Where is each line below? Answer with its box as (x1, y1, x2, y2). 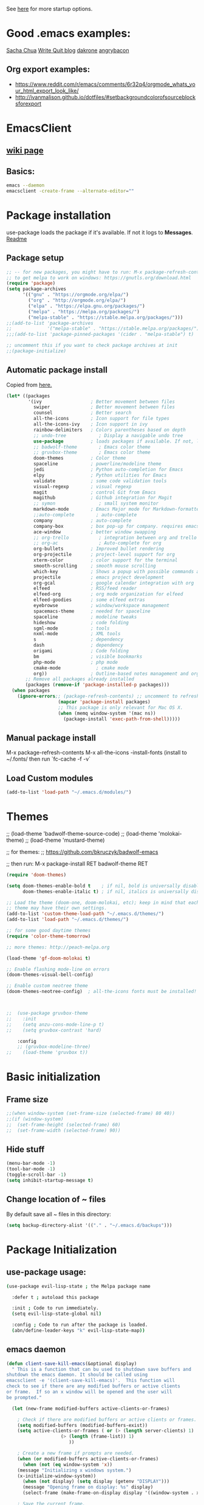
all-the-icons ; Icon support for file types (33, 416, 170, 422)
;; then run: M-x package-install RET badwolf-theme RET (6, 859, 148, 867)
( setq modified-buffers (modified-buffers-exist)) (17, 1422, 148, 1428)
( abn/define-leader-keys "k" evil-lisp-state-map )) (12, 1328, 146, 1334)
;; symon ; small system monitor (33, 500, 159, 507)
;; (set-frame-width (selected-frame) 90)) (6, 1127, 121, 1133)
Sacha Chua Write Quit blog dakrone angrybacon (6, 46, 129, 54)
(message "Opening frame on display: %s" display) (22, 1484, 154, 1490)
